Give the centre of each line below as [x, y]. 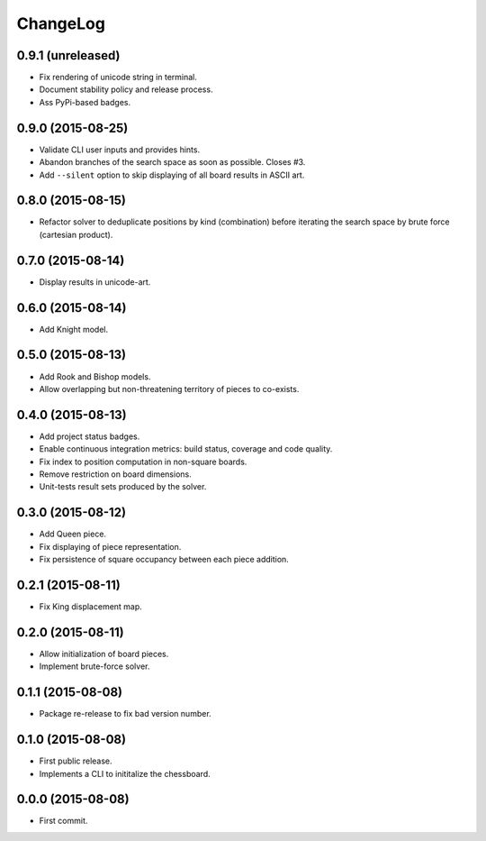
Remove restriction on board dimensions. [116, 474]
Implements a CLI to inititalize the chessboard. [125, 773]
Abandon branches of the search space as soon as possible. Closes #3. [172, 162]
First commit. [63, 821]
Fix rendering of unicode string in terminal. [118, 78]
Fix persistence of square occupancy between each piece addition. [164, 560]
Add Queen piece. [73, 534]
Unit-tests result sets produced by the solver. [123, 487]
